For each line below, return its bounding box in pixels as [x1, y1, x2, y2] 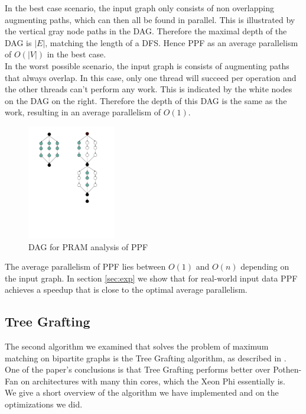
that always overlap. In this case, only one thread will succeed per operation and [5, 71, 297, 83]
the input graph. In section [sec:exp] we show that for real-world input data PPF [5, 271, 298, 284]
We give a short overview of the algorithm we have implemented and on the [5, 386, 279, 399]
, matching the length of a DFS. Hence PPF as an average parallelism [45, 36, 298, 48]
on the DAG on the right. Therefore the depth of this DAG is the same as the [5, 94, 287, 106]
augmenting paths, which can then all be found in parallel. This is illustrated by [5, 13, 295, 25]
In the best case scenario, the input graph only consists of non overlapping [5, 2, 274, 14]
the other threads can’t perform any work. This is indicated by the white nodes [5, 83, 292, 95]
